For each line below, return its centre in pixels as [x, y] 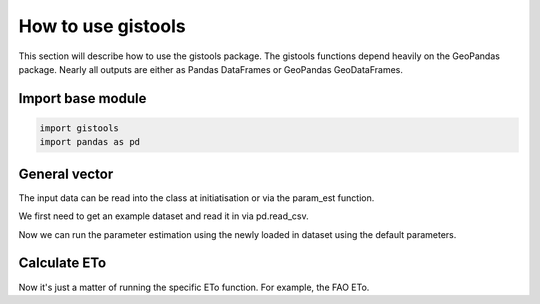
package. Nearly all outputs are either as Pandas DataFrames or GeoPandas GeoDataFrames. [211, 69]
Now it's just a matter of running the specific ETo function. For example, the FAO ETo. [194, 287]
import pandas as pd [89, 142]
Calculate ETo [62, 263]
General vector [66, 173]
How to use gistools [102, 26]
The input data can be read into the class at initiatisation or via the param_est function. [196, 197]
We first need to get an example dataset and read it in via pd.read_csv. [163, 216]
